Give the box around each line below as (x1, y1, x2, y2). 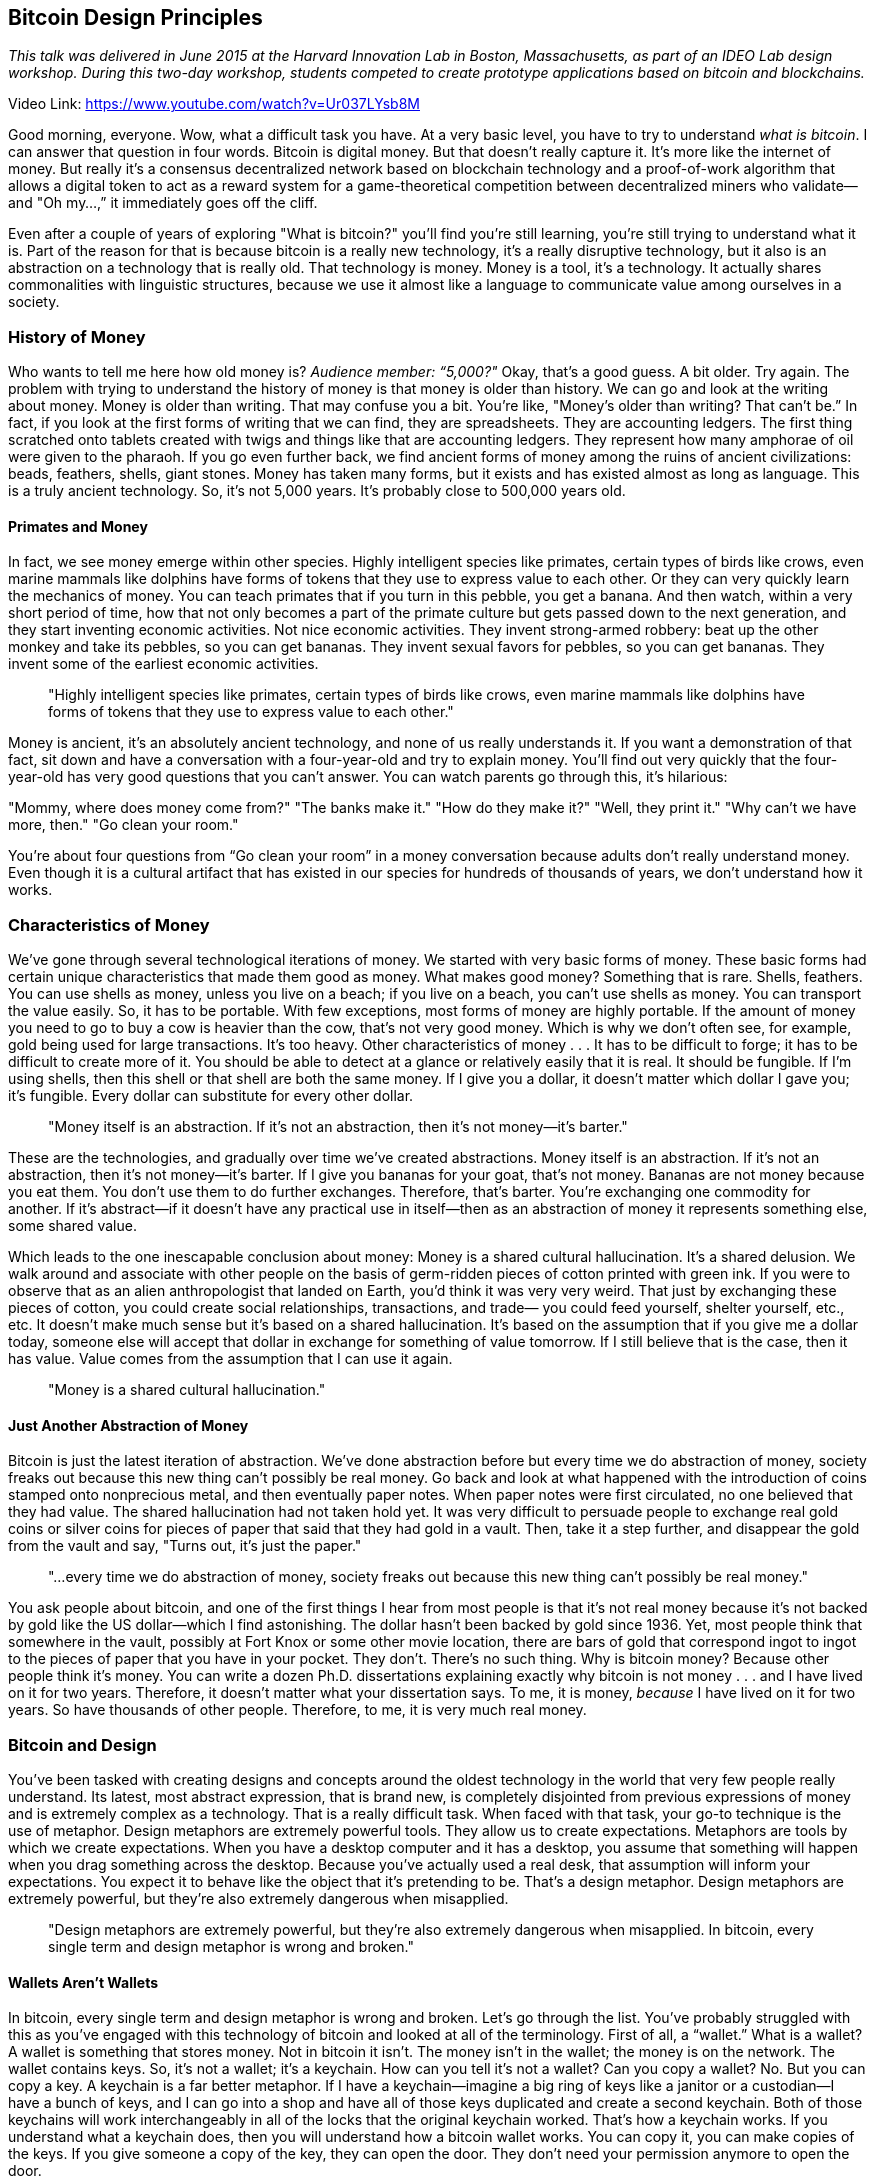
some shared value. (8, 1217, 137, 1235)
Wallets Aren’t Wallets (8, 1973, 158, 1991)
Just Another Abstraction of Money (8, 1416, 249, 1434)
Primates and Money (8, 517, 148, 535)
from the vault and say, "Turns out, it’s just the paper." (8, 1537, 362, 1555)
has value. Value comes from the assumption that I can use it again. (8, 1350, 453, 1368)
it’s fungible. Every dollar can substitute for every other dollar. (8, 1087, 414, 1105)
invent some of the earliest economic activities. (8, 655, 319, 673)
